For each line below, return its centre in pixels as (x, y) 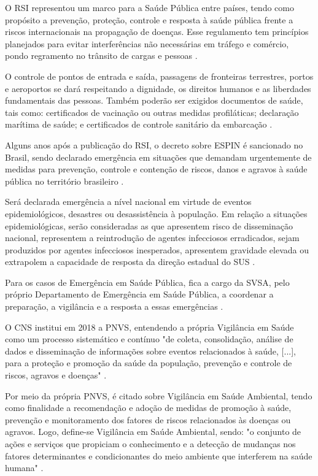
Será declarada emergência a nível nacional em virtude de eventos (128, 202)
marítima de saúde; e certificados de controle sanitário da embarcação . (139, 124)
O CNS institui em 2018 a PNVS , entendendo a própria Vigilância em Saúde (149, 327)
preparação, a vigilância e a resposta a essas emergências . (114, 306)
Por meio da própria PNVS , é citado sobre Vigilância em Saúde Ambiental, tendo (159, 395)
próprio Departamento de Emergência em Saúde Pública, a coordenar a (139, 294)
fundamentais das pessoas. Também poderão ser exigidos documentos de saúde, (154, 100)
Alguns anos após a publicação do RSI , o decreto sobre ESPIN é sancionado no (154, 144)
